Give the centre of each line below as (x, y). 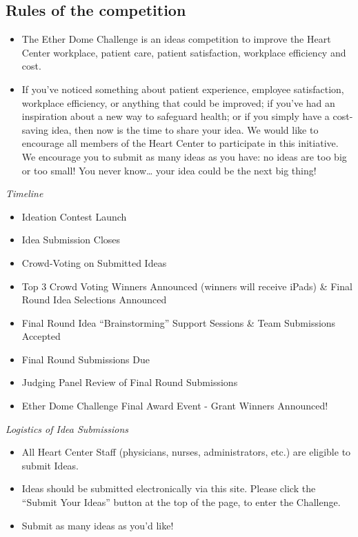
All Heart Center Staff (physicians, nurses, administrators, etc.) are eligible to (186, 452)
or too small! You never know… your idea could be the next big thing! (169, 170)
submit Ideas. (50, 465)
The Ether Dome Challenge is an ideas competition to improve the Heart (176, 39)
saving (35, 129)
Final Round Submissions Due (86, 359)
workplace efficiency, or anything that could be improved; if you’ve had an (178, 102)
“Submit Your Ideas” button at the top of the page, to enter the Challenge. (181, 502)
